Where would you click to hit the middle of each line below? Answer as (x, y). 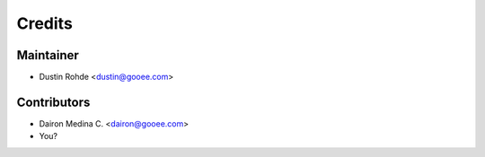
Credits (45, 23)
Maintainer (48, 55)
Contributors (53, 102)
